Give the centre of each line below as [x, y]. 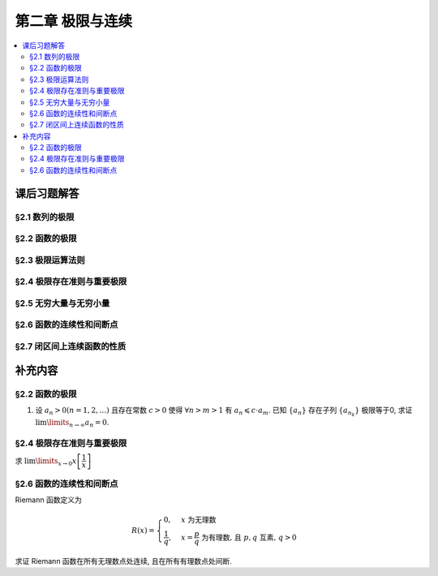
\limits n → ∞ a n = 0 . [78, 423]
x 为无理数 [199, 520]
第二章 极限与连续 [74, 21]
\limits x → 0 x [56, 462]
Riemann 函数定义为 [49, 500]
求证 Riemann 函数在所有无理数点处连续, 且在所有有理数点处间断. [124, 561]
